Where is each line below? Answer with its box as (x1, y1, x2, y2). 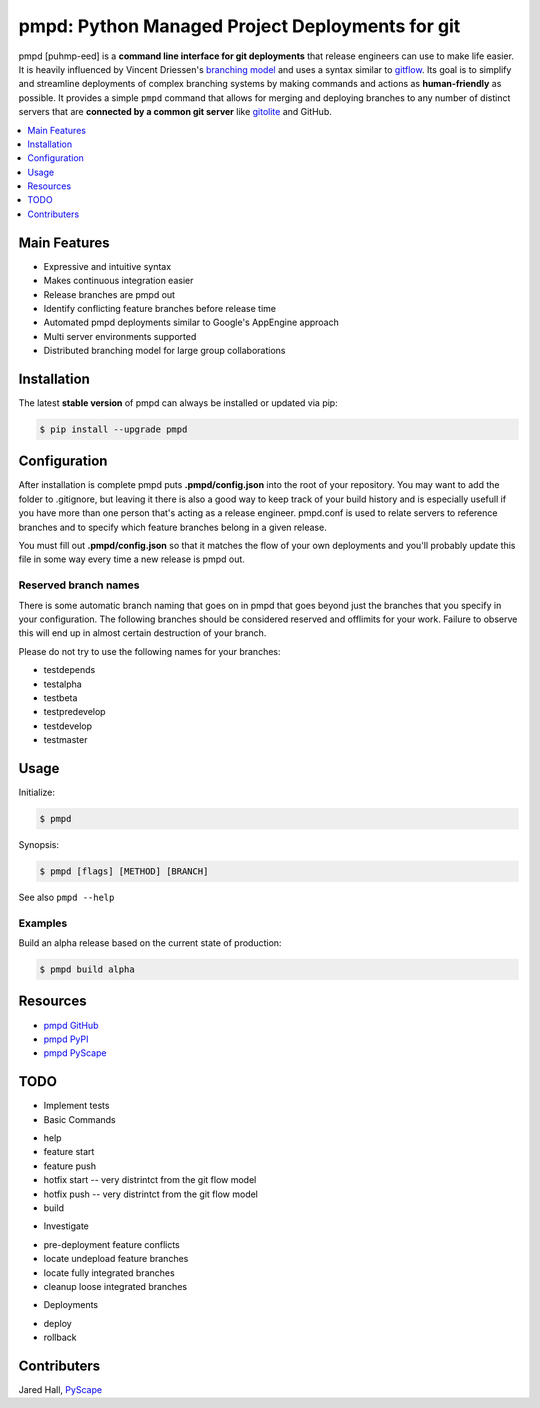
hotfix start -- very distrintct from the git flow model (43, 1174, 257, 1186)
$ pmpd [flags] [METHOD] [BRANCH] (39, 865, 209, 877)
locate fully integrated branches (43, 1266, 175, 1279)
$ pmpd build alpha (39, 964, 135, 975)
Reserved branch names (18, 578, 140, 592)
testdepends (43, 664, 96, 676)
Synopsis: (18, 838, 60, 850)
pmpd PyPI (43, 1033, 89, 1045)
